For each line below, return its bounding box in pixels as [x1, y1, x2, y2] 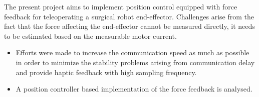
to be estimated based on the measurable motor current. [4, 30, 177, 41]
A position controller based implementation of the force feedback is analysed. [16, 84, 252, 94]
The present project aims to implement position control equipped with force [4, 1, 237, 11]
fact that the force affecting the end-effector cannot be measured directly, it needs [4, 21, 255, 31]
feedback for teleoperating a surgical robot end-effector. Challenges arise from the [4, 11, 254, 21]
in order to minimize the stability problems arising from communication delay [16, 57, 255, 67]
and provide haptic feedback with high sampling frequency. [16, 67, 197, 77]
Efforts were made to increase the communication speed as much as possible [16, 47, 249, 58]
